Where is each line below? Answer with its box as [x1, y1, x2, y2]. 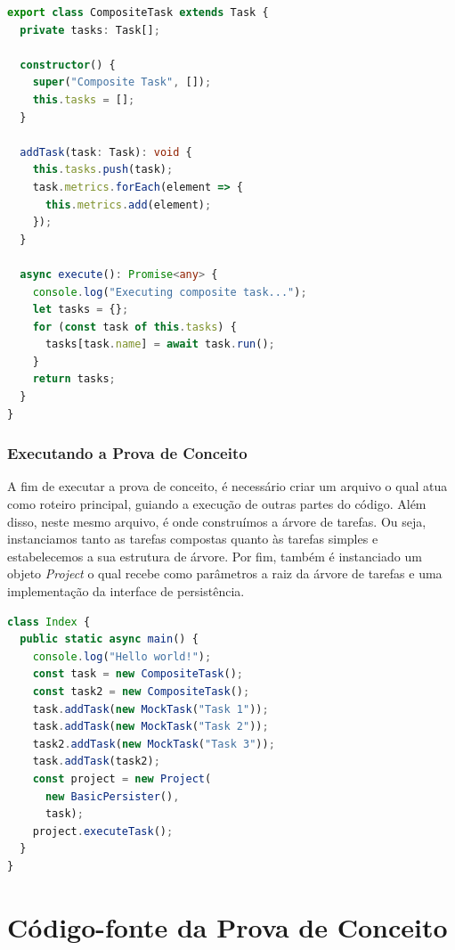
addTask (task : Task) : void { [20, 145, 192, 159]
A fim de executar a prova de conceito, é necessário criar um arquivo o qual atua [7, 477, 448, 495]
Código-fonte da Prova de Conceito [7, 908, 448, 945]
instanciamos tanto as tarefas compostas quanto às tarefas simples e [7, 529, 378, 548]
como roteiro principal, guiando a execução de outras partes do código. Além [7, 495, 427, 513]
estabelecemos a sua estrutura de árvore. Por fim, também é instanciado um [7, 546, 422, 565]
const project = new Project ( [32, 772, 212, 785]
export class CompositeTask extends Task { [7, 6, 269, 19]
